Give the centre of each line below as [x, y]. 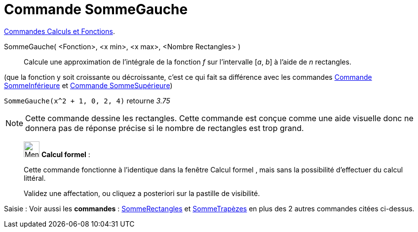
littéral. [35, 178]
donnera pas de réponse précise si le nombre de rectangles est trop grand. [165, 128]
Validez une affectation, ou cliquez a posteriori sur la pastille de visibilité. [142, 193]
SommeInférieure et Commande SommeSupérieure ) [88, 85]
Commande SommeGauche [96, 9]
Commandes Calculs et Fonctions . [59, 31]
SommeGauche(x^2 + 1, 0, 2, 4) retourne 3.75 [87, 100]
